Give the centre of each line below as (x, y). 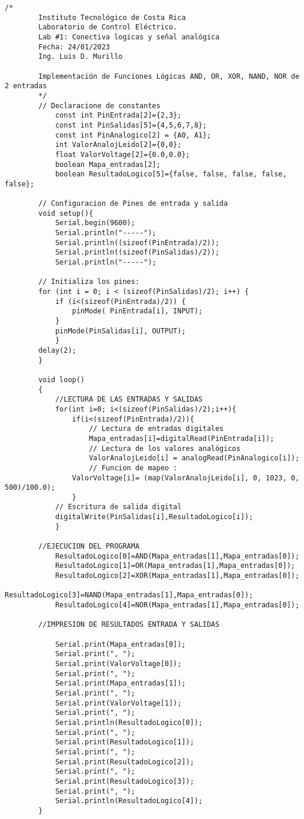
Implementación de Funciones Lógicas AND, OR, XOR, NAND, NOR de (169, 76)
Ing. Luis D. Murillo (81, 57)
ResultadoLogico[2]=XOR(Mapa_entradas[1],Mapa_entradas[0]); (177, 576)
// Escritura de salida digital (118, 507)
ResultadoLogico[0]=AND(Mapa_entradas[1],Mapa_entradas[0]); (177, 556)
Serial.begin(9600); (95, 223)
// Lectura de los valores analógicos (165, 448)
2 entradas (26, 86)
